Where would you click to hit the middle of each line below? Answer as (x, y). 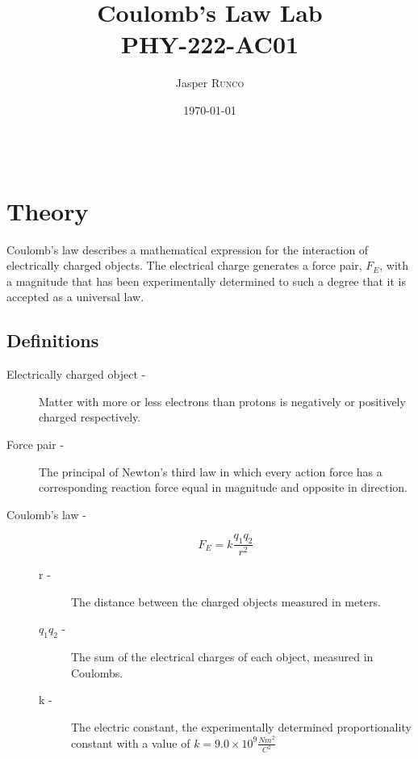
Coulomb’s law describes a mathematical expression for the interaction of (188, 249)
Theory (48, 210)
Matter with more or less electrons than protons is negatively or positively (222, 401)
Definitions (53, 340)
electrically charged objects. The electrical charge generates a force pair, (184, 265)
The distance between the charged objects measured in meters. (226, 601)
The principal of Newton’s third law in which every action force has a (211, 471)
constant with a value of (131, 742)
